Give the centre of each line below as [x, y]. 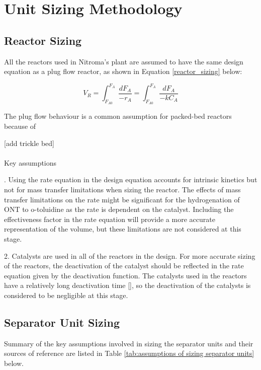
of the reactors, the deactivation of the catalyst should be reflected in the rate [124, 266]
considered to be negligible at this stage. [66, 295]
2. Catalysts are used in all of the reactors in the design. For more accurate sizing [130, 255]
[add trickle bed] [29, 143]
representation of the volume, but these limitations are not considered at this [123, 229]
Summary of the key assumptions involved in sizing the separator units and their [129, 343]
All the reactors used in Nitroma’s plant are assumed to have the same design [124, 61]
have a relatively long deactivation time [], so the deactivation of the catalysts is [127, 285]
